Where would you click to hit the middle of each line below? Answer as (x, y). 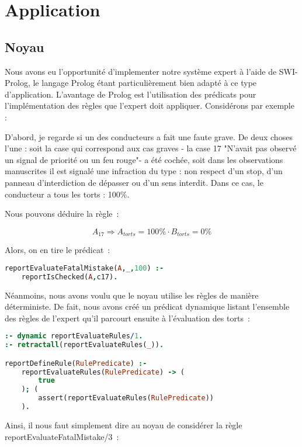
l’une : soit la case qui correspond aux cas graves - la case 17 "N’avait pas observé (151, 148)
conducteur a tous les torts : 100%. (67, 194)
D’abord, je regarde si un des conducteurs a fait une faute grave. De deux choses (149, 136)
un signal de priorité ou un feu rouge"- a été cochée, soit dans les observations (144, 159)
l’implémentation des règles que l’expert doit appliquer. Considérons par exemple (150, 105)
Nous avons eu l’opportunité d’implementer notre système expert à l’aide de (141, 71)
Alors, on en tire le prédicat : (58, 250)
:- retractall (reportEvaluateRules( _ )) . (84, 345)
